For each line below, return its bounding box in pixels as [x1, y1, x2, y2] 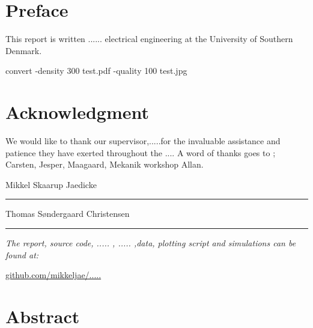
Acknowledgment [5, 100, 149, 124]
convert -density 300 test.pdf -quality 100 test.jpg [5, 64, 187, 77]
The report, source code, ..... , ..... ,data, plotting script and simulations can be [5, 237, 296, 249]
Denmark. [5, 44, 42, 56]
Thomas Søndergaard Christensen [5, 207, 130, 220]
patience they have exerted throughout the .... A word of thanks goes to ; [5, 146, 276, 159]
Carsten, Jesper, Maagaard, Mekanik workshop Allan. [5, 158, 204, 171]
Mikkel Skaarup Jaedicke [5, 178, 97, 190]
